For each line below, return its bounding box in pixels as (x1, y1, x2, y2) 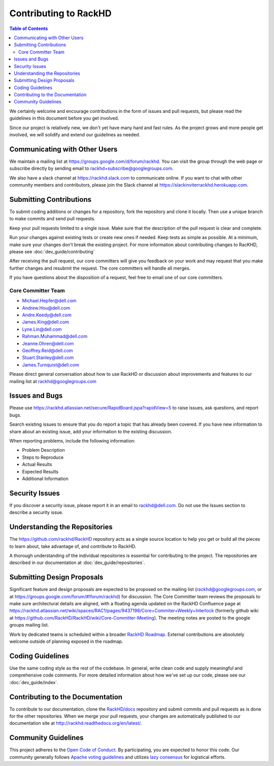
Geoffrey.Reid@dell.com (22, 347, 73, 353)
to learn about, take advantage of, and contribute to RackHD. (9, 543, 136, 549)
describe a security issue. (9, 509, 63, 516)
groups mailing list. (9, 622, 49, 628)
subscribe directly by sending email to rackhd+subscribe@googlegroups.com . (9, 165, 174, 171)
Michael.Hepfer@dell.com (22, 298, 77, 304)
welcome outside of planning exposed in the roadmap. (9, 638, 123, 644)
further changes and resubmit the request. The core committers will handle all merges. (9, 265, 191, 271)
